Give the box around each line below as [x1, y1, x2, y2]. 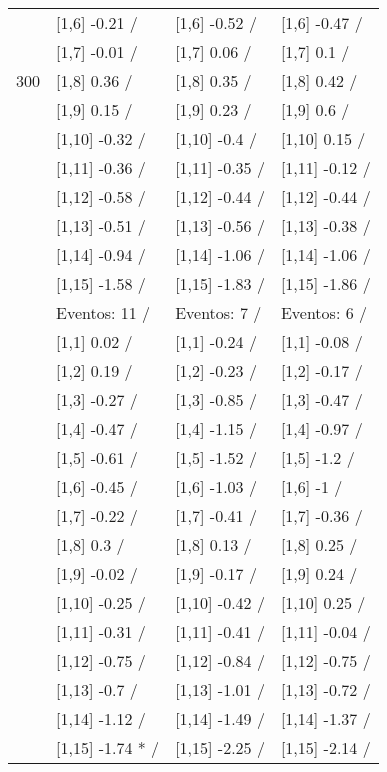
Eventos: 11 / [56, 301, 151, 324]
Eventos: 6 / [280, 301, 367, 324]
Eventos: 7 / [175, 301, 262, 324]
